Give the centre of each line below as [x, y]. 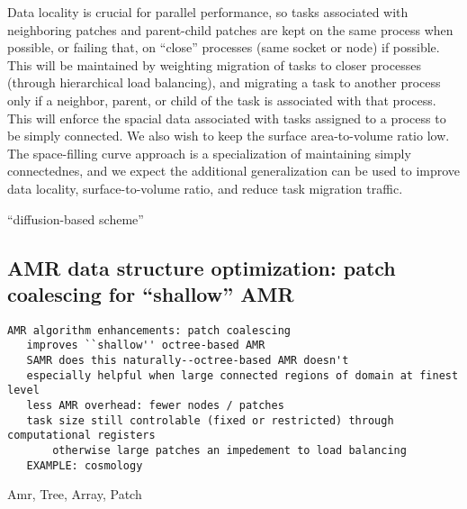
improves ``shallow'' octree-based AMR [146, 345]
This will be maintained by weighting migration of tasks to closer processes [214, 64]
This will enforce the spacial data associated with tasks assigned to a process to [227, 118]
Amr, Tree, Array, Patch [75, 494]
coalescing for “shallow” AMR [151, 293]
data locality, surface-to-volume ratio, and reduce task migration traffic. [205, 188]
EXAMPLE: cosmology [85, 465]
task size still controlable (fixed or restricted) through [210, 420]
